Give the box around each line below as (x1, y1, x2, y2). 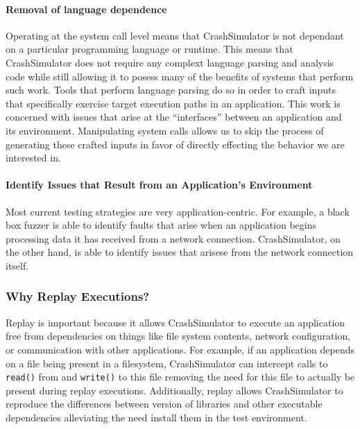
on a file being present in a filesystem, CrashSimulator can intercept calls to (6, 356, 328, 370)
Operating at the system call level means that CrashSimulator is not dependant (6, 28, 344, 42)
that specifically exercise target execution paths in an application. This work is (6, 96, 341, 110)
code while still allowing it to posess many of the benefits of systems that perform (6, 69, 354, 83)
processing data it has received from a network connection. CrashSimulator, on (6, 231, 341, 245)
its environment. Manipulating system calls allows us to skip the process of (6, 123, 324, 137)
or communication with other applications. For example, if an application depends (6, 342, 354, 356)
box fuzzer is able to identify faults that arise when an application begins (6, 218, 317, 232)
